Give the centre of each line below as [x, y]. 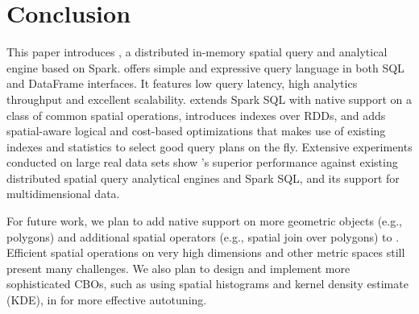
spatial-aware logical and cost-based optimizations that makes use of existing [196, 131]
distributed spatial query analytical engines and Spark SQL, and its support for [203, 178]
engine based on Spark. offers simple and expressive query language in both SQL [205, 67]
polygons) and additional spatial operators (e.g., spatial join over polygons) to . [203, 236]
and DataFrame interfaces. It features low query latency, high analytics [182, 83]
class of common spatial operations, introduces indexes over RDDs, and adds [196, 115]
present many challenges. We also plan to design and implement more [178, 268]
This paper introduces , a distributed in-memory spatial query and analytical [197, 52]
